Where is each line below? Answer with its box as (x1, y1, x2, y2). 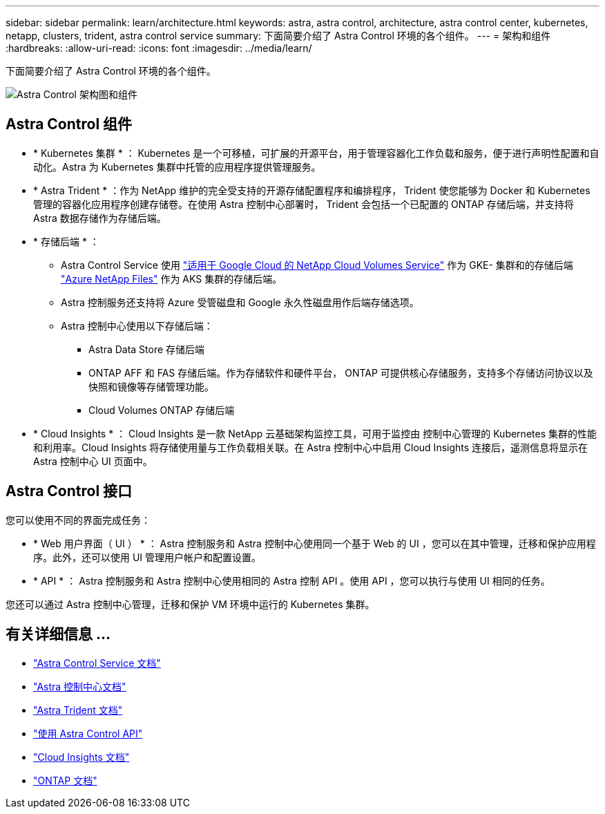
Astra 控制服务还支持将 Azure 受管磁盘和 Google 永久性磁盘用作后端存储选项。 (61, 296, 419, 308)
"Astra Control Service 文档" (33, 656, 161, 669)
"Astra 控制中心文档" (33, 680, 126, 692)
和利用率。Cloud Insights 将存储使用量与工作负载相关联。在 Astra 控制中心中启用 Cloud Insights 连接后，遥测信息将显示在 (33, 441, 588, 453)
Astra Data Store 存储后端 (88, 343, 205, 355)
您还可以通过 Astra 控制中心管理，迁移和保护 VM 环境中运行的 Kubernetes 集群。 (6, 598, 375, 610)
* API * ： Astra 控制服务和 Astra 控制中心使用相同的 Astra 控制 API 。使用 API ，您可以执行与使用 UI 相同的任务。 (33, 574, 550, 587)
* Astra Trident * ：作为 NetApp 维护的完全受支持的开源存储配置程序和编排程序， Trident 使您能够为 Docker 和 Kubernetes (33, 184, 590, 196)
